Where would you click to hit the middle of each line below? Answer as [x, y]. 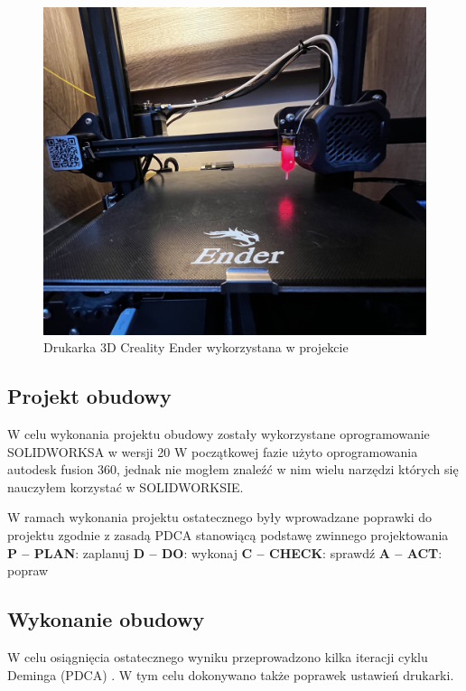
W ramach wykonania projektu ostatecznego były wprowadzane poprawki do [220, 517]
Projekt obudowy [89, 396]
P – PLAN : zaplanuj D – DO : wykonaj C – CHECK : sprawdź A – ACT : [225, 552]
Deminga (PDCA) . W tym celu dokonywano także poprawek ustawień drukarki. [231, 674]
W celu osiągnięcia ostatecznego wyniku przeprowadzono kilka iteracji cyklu [218, 657]
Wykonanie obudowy [106, 619]
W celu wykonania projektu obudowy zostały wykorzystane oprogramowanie [219, 434]
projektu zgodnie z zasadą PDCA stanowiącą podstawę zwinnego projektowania [228, 535]
